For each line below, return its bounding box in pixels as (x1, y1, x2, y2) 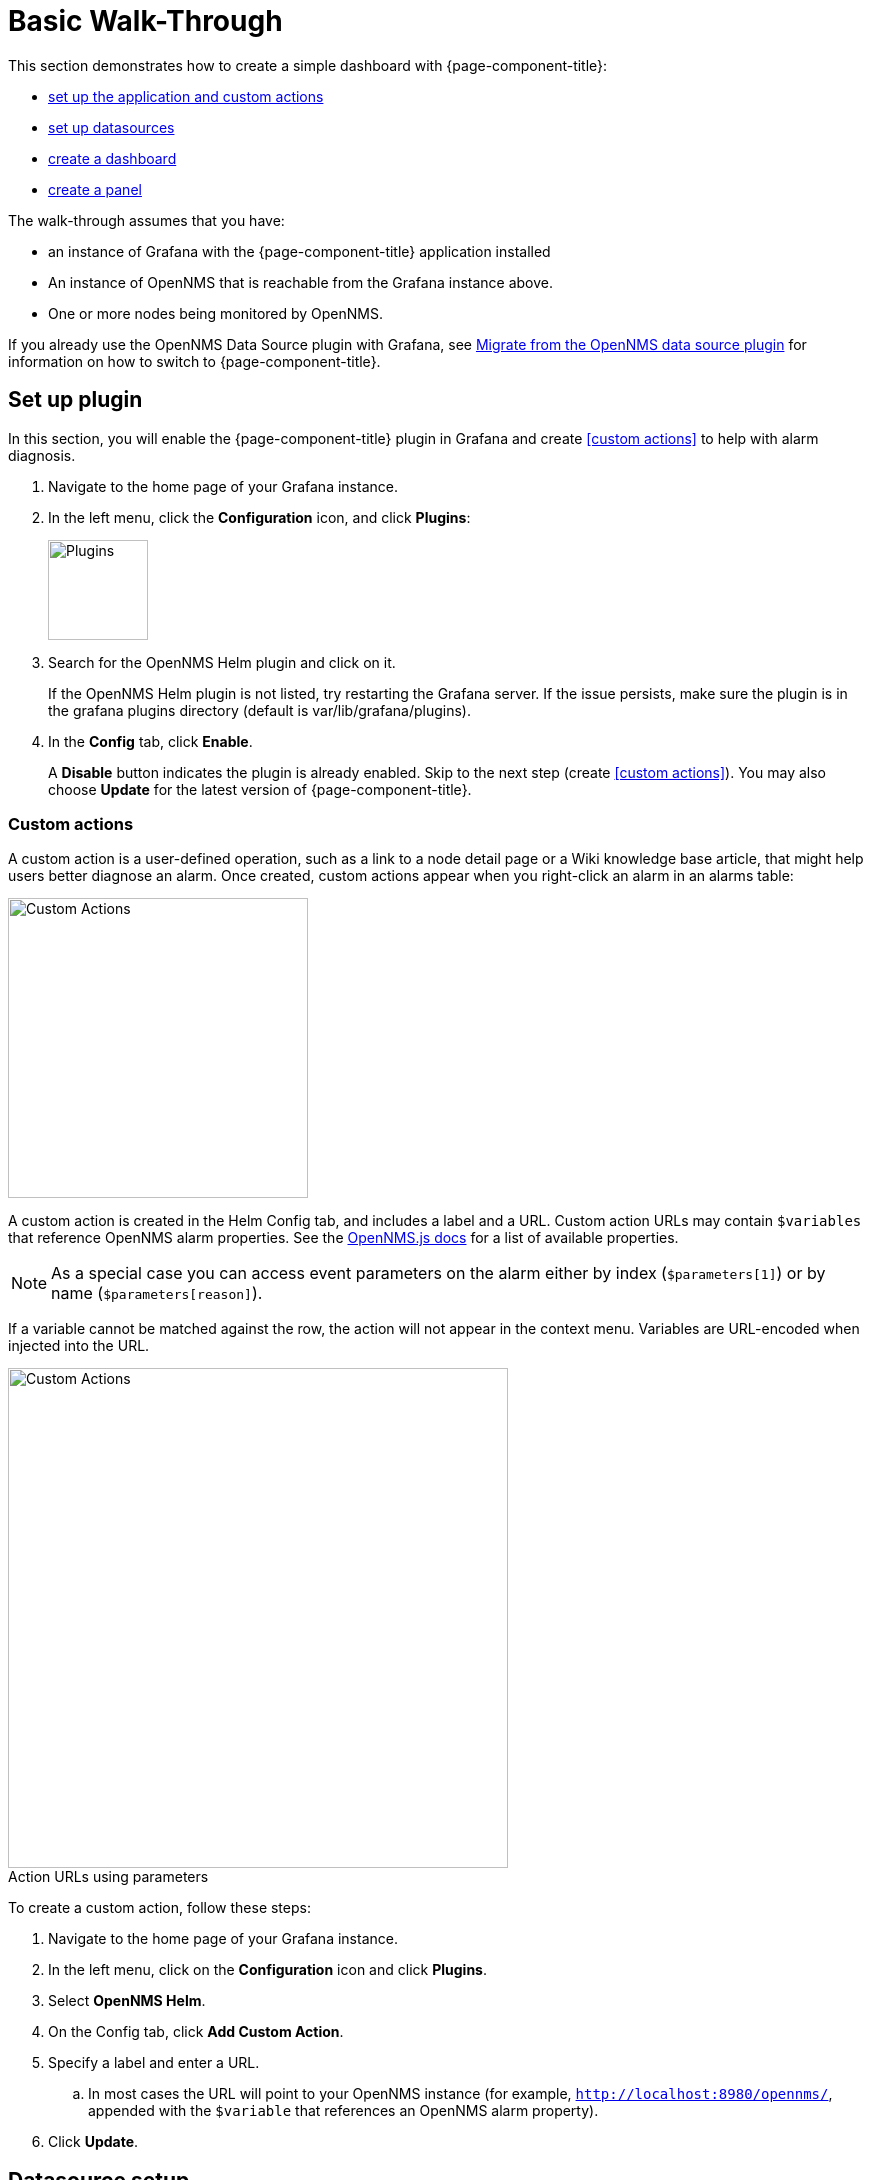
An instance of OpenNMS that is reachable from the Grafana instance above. (48, 273, 554, 291)
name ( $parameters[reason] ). (51, 1283, 263, 1304)
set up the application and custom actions (48, 87, 324, 105)
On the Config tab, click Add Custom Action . (48, 2023, 344, 2041)
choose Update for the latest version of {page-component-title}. (48, 780, 472, 798)
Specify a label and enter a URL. (48, 2054, 260, 2072)
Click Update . (48, 2133, 139, 2151)
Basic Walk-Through (8, 4, 283, 38)
